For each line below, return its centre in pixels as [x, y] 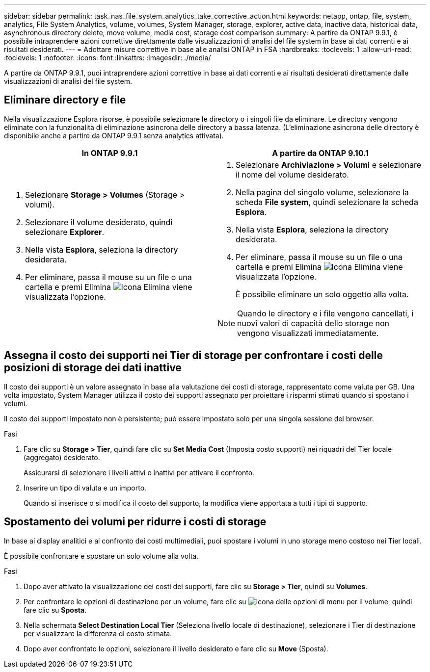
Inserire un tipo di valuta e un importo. [85, 488]
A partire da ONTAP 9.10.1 [320, 153]
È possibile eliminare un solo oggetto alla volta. [322, 294]
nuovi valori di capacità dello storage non [313, 323]
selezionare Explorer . [65, 232]
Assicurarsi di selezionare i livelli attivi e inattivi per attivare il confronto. [139, 472]
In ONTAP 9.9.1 [110, 153]
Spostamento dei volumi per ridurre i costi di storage [135, 522]
